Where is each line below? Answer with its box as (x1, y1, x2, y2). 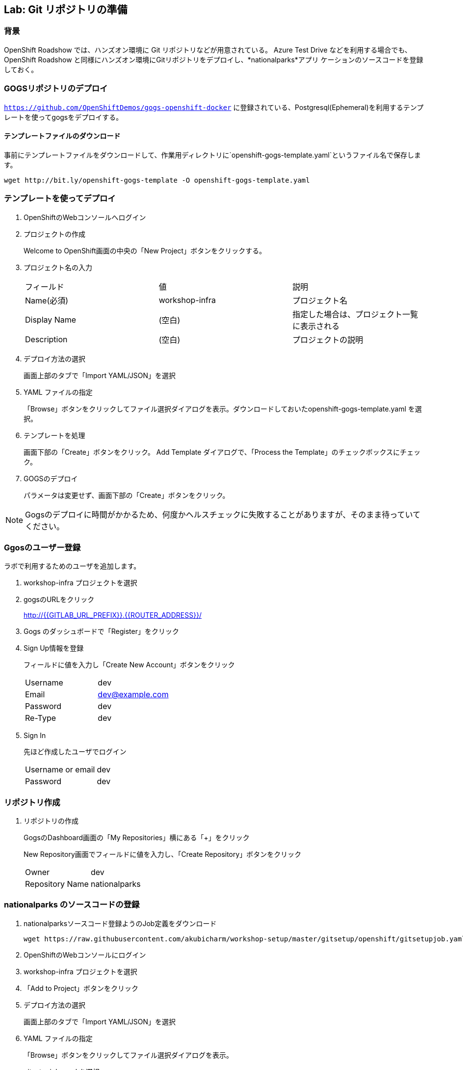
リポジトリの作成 (24, 817, 78, 825)
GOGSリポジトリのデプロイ (4, 83, 108, 94)
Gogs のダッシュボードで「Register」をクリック (24, 627, 179, 636)
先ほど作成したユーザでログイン (24, 747, 127, 756)
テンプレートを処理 (24, 431, 85, 439)
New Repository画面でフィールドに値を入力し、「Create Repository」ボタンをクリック (24, 850, 302, 859)
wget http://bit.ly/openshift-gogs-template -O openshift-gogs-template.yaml (4, 176, 310, 184)
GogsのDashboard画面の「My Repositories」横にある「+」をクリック (24, 833, 250, 842)
